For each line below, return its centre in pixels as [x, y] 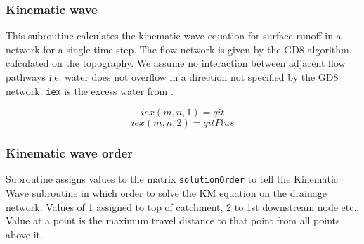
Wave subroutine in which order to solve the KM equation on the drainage [166, 193]
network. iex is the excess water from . [90, 90]
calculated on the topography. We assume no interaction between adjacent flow [176, 63]
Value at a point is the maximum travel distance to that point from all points [173, 220]
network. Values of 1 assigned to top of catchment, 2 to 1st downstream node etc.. [183, 206]
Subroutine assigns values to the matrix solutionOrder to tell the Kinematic [172, 179]
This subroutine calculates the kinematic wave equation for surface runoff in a [174, 36]
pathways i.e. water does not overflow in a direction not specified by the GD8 [172, 77]
